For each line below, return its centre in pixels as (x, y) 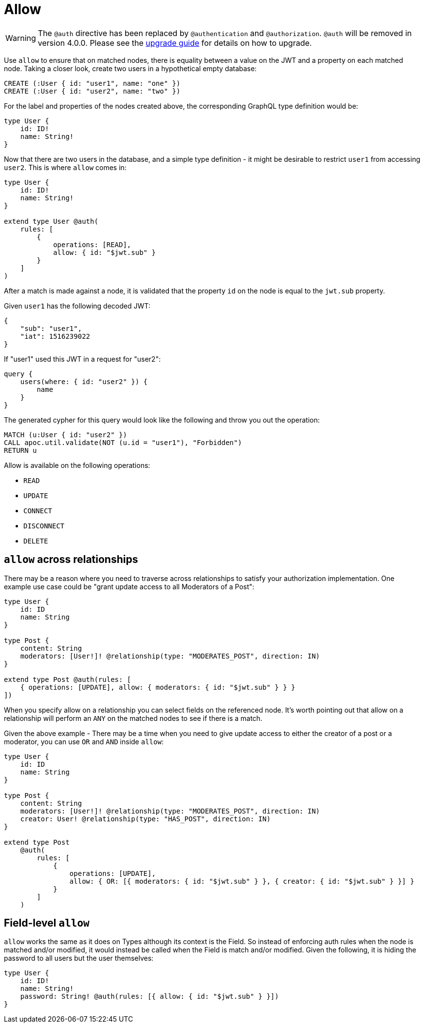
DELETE (36, 541)
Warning (21, 38)
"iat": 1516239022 (55, 336)
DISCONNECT (44, 526)
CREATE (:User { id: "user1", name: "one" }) (92, 83)
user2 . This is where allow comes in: (65, 167)
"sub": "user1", (51, 328)
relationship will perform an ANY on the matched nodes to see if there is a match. (133, 718)
